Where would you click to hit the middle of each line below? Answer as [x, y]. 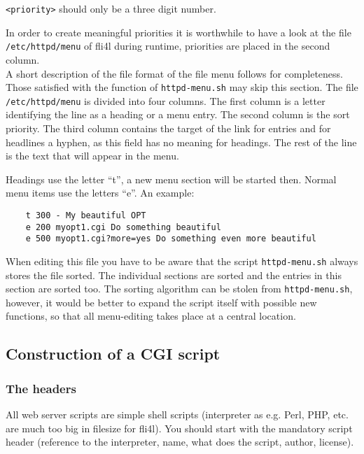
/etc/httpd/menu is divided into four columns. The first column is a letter [166, 100]
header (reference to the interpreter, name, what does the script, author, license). [180, 442]
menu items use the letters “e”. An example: [100, 193]
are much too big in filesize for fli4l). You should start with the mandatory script [179, 428]
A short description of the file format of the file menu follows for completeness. [174, 73]
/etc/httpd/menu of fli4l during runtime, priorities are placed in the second [168, 46]
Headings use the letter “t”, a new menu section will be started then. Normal [171, 179]
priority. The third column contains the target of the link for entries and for [168, 128]
